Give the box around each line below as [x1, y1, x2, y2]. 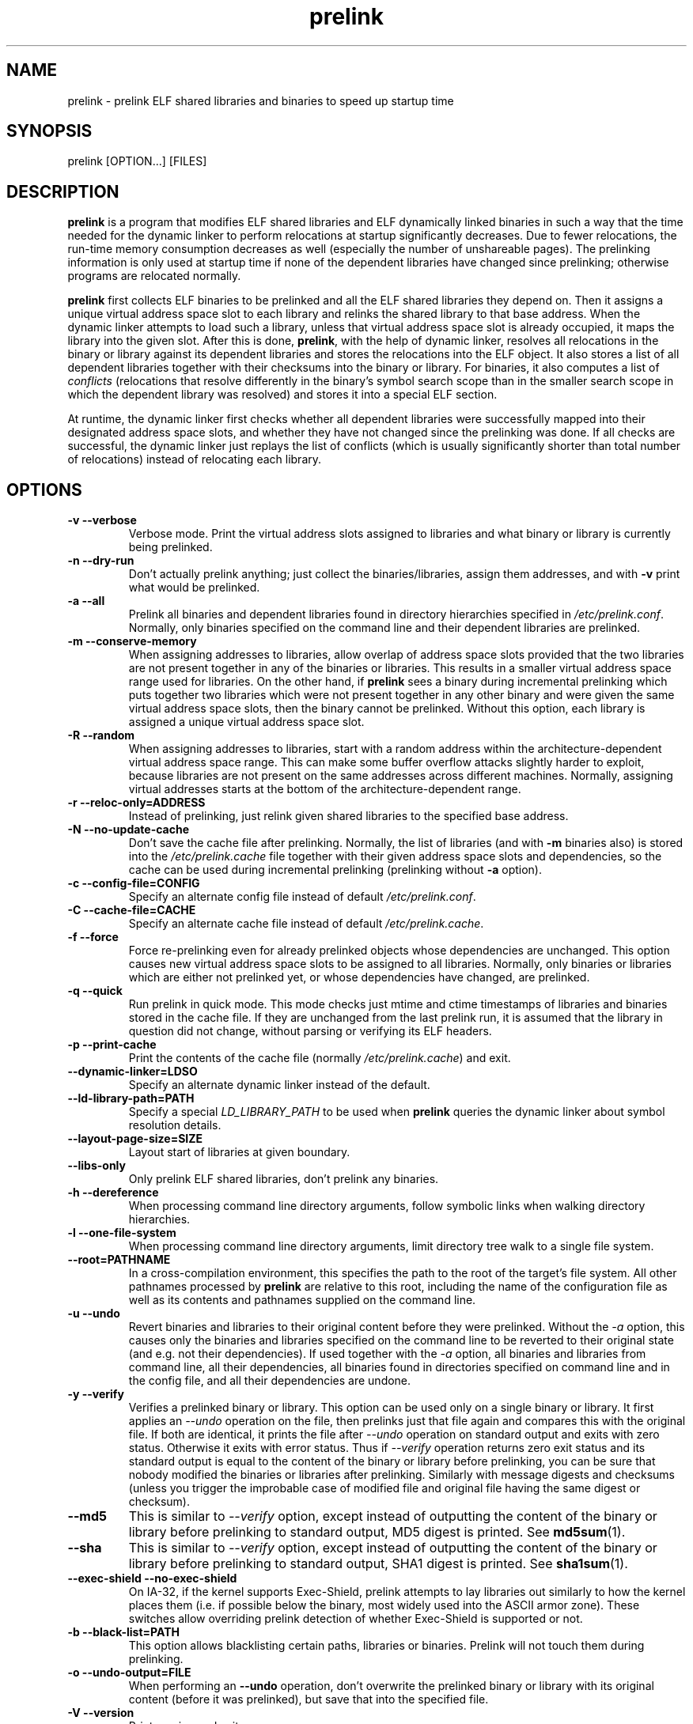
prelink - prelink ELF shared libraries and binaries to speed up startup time [67, 93, 454, 108]
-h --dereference [67, 1185, 159, 1200]
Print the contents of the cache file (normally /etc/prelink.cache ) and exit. [128, 1051, 511, 1065]
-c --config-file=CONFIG [67, 876, 200, 890]
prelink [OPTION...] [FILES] [67, 154, 207, 168]
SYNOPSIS [6, 121, 93, 142]
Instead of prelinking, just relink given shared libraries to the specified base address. [128, 809, 569, 823]
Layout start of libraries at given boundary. [128, 1145, 350, 1159]
